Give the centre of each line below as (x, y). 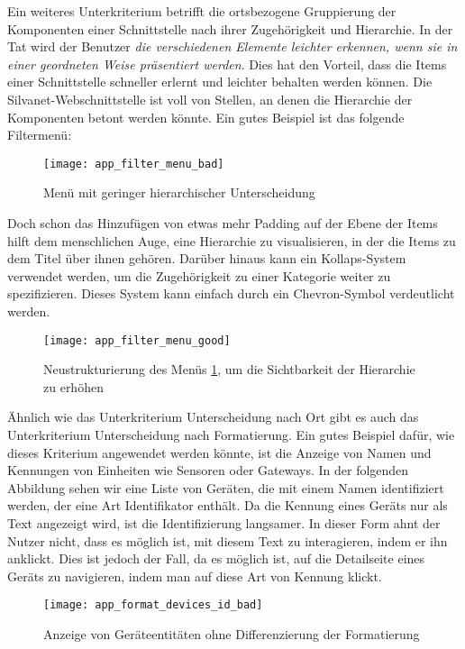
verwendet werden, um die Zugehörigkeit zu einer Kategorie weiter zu (199, 275)
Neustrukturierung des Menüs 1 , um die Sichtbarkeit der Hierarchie (229, 369)
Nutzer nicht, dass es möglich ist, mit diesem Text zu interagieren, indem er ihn (228, 540)
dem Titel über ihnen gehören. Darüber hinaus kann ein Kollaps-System (207, 258)
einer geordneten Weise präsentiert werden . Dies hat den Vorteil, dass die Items (227, 64)
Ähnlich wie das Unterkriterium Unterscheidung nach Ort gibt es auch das (213, 417)
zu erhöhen (73, 386)
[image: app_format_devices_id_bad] (153, 605)
